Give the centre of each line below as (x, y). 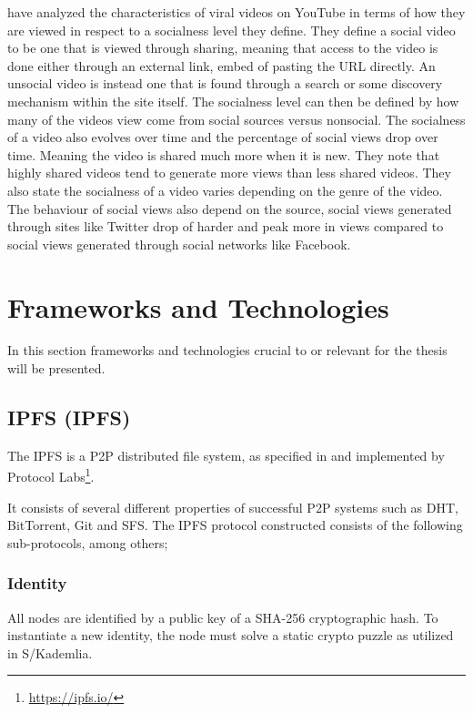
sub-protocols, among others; (88, 542)
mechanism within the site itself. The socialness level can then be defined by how (233, 101)
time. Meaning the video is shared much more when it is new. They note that (224, 154)
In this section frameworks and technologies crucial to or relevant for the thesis (227, 350)
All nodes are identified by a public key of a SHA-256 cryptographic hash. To (223, 617)
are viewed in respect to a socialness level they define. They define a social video (231, 30)
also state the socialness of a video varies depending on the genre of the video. (225, 190)
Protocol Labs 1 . (51, 475)
